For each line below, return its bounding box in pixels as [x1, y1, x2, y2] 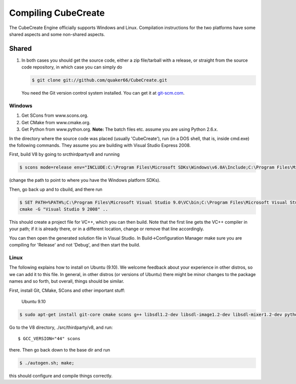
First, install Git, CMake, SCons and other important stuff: [9, 287, 125, 293]
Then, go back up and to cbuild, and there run [9, 186, 103, 192]
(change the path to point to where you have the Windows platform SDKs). [9, 177, 160, 183]
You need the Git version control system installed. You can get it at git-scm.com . [21, 90, 185, 96]
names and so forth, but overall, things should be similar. [9, 279, 124, 284]
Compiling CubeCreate [9, 7, 105, 18]
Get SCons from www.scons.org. [21, 112, 89, 118]
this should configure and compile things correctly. [9, 373, 113, 379]
